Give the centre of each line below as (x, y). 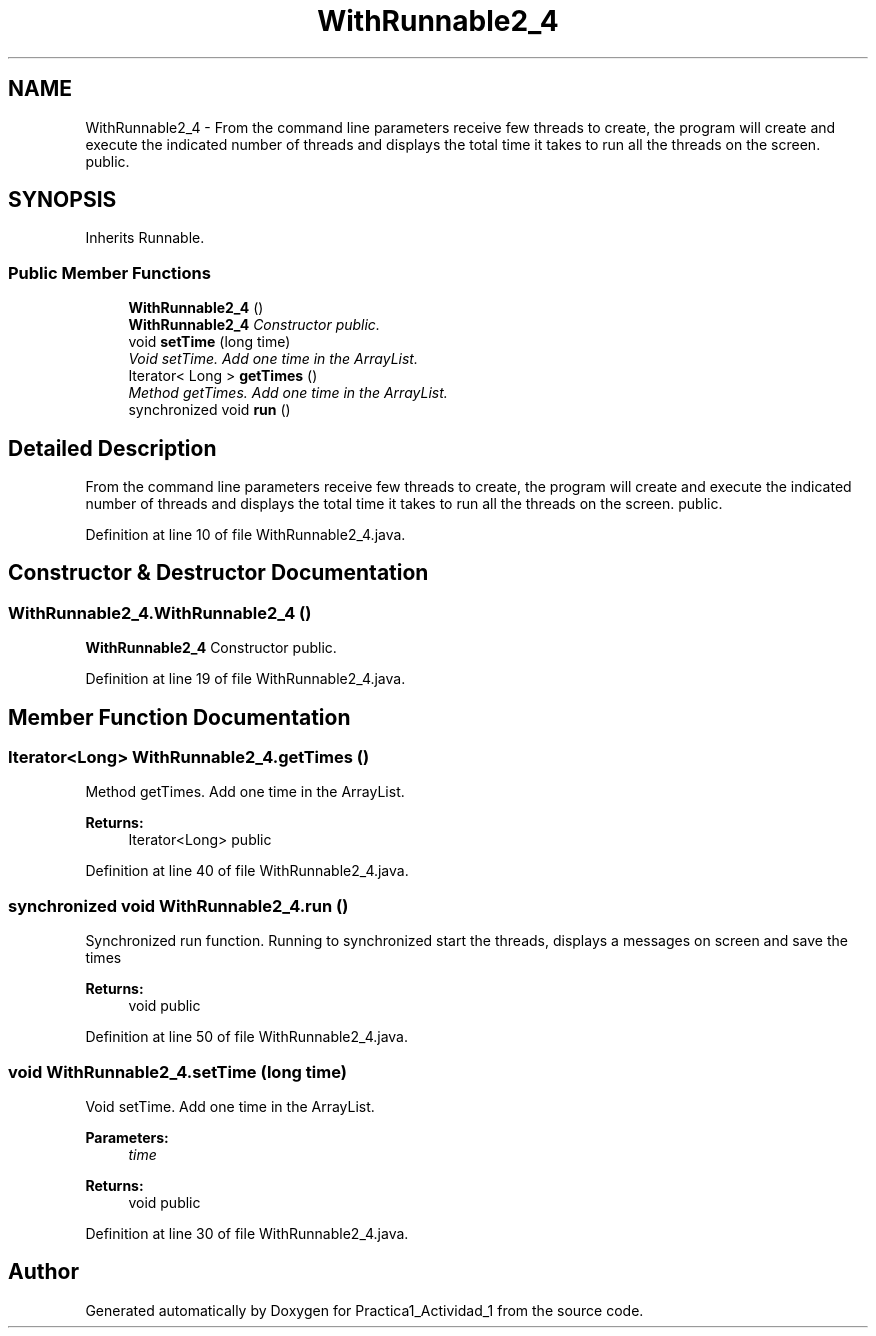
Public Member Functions (109, 272)
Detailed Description (112, 448)
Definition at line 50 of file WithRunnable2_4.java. (246, 1037)
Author (43, 1272)
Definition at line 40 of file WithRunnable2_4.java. (247, 871)
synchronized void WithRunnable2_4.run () (178, 905)
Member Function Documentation (179, 717)
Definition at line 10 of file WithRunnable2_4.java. (245, 535)
